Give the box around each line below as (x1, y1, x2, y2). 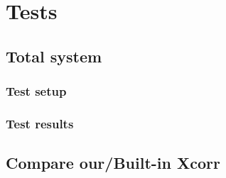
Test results (6, 114, 74, 132)
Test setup (6, 82, 67, 100)
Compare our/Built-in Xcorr (6, 152, 220, 174)
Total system (6, 45, 102, 67)
